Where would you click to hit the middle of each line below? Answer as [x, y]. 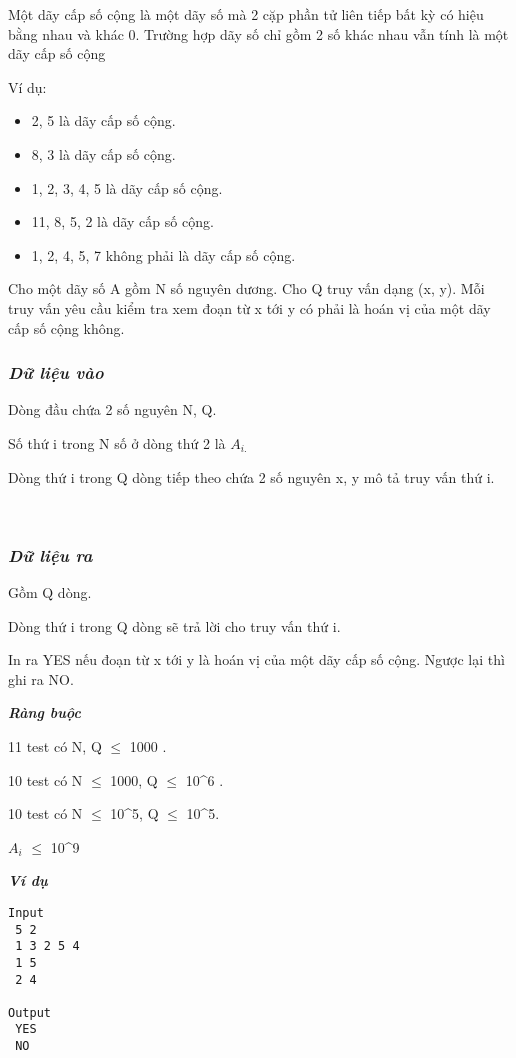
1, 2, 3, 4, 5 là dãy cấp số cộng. [127, 187]
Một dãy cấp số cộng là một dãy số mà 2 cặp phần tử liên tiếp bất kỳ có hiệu [246, 14]
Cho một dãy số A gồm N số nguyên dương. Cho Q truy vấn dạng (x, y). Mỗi [246, 288]
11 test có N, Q [55, 745]
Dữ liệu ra [50, 554]
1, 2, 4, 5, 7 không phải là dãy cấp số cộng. [163, 254]
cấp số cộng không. [66, 327]
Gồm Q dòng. [50, 591]
